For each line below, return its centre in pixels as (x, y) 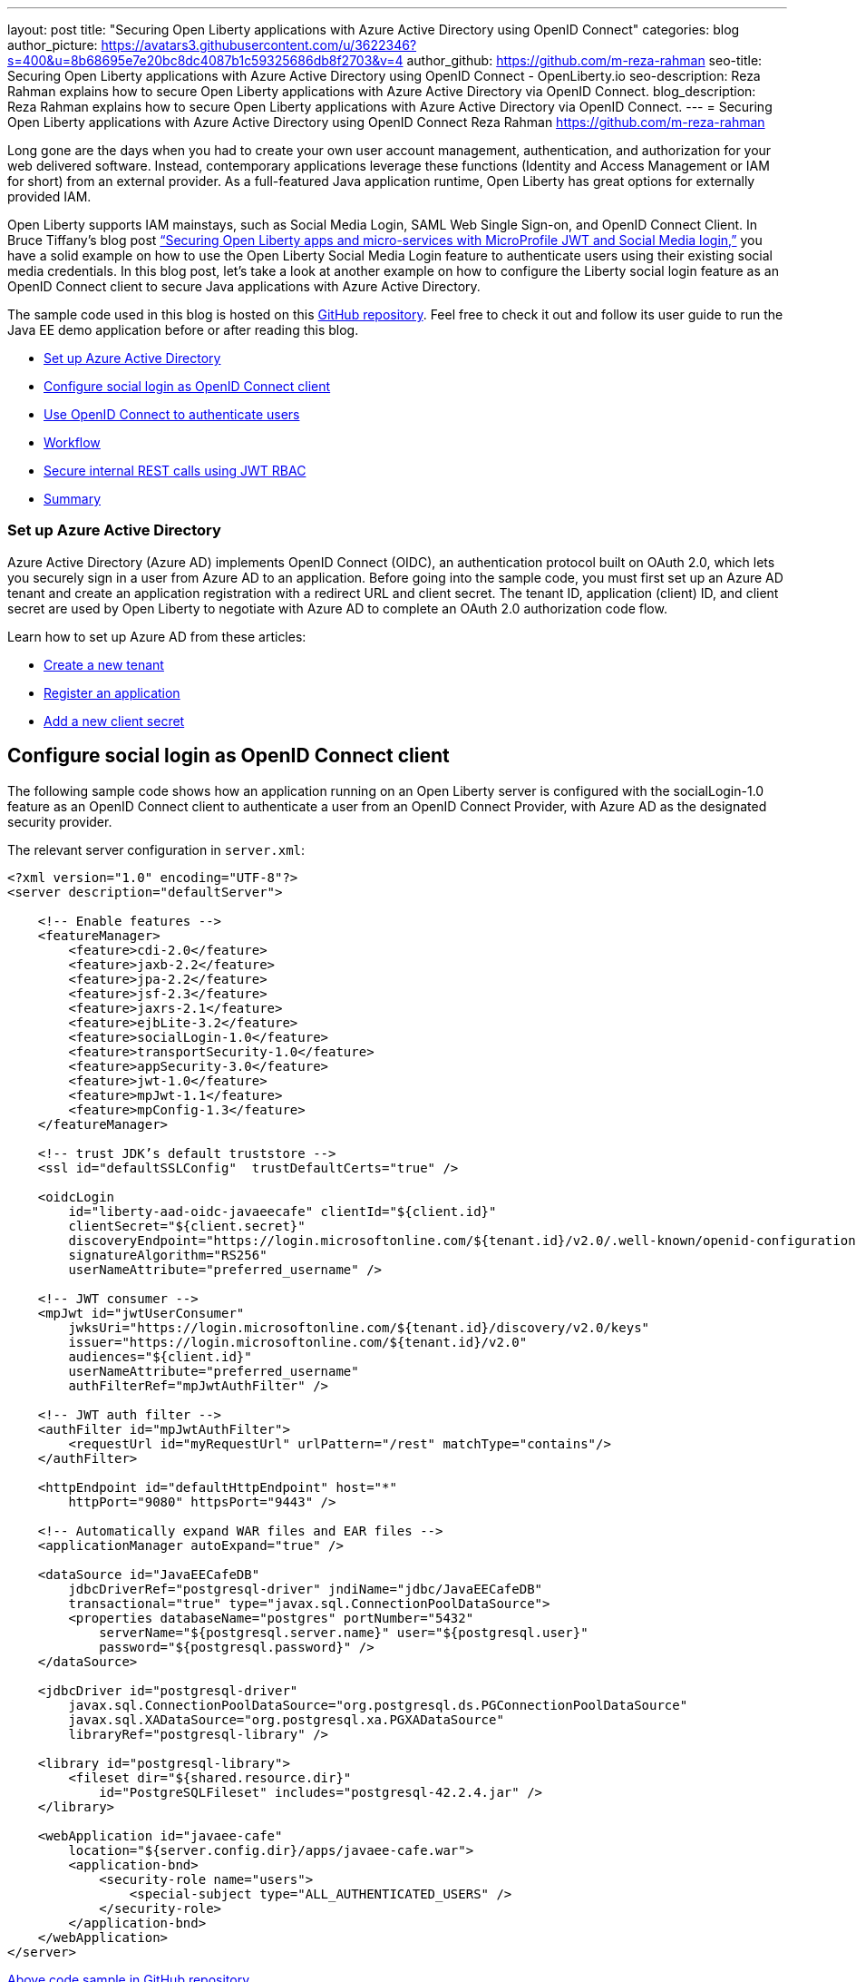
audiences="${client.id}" (160, 1356)
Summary (73, 499)
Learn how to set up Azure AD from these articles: (157, 636)
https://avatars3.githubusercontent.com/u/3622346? (259, 45)
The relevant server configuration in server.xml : (156, 849)
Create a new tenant (104, 664)
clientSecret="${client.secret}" (187, 1226)
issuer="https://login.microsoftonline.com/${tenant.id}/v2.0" (298, 1342)
